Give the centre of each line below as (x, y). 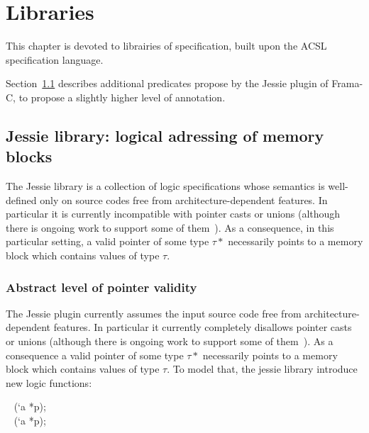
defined (21, 199)
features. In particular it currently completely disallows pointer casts (203, 327)
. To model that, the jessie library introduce (262, 369)
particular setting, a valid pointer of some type (108, 241)
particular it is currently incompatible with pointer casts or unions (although (173, 214)
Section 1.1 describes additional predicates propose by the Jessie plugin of (167, 83)
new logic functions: (49, 382)
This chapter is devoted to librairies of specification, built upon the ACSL (166, 46)
